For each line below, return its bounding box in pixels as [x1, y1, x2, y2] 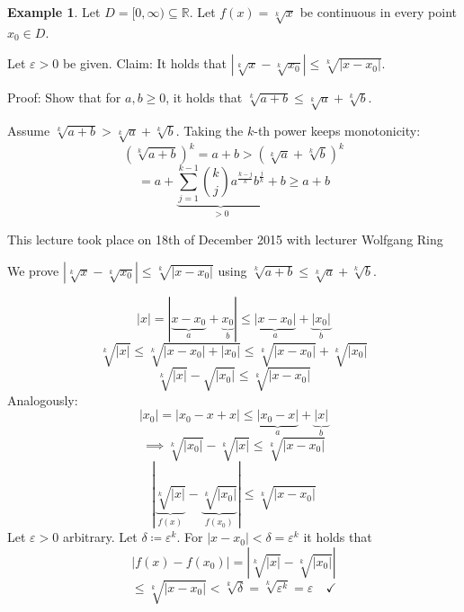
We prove [7, 261, 59, 279]
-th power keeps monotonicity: [254, 121, 421, 140]
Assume [7, 121, 50, 140]
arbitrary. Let [62, 528, 138, 546]
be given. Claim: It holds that [62, 54, 228, 73]
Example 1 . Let [7, 3, 101, 21]
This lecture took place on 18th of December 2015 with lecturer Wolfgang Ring [7, 229, 443, 248]
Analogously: [7, 390, 78, 409]
